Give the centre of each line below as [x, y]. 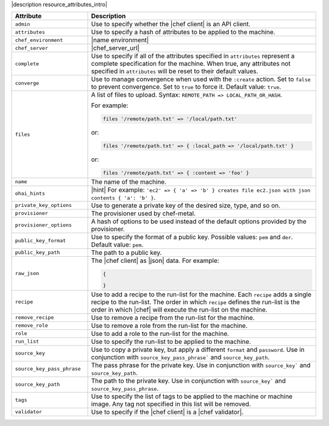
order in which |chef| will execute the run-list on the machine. [179, 309]
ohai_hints [30, 194]
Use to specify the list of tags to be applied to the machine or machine [192, 396]
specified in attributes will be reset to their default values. [175, 71]
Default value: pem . [117, 245]
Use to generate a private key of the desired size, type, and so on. [186, 205]
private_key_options [44, 205]
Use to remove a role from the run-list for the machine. [169, 326]
